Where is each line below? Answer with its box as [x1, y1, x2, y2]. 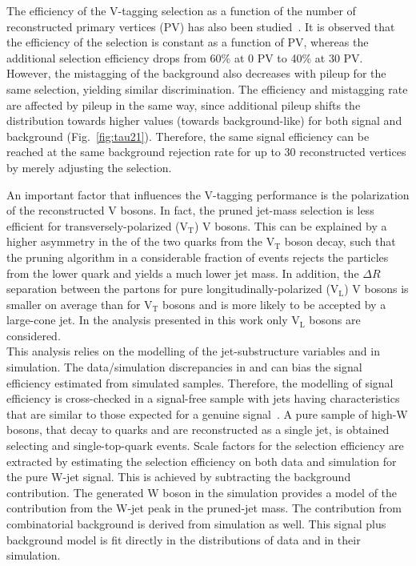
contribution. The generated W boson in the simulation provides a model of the [6, 484, 398, 500]
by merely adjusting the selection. [6, 159, 172, 175]
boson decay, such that [284, 233, 396, 250]
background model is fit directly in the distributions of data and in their [6, 531, 361, 548]
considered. [6, 327, 61, 343]
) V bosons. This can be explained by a [194, 217, 387, 234]
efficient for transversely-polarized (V [6, 217, 189, 234]
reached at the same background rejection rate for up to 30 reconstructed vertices [6, 143, 406, 160]
